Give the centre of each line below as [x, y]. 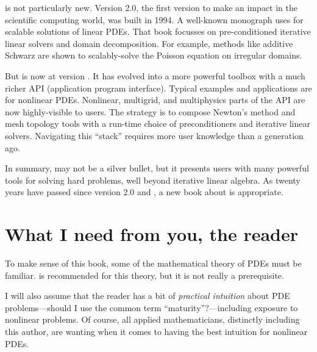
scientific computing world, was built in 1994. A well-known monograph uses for [154, 19]
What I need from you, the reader [152, 234]
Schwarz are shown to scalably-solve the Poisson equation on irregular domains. [154, 55]
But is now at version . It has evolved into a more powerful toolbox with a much [155, 75]
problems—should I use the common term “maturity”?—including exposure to [151, 307]
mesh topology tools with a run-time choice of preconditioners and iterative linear [158, 124]
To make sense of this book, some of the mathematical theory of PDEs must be [153, 263]
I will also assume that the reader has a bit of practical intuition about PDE [148, 296]
